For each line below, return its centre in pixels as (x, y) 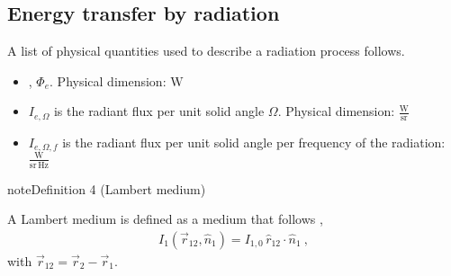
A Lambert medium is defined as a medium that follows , (165, 219)
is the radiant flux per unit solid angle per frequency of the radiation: (254, 142)
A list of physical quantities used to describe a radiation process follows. (206, 51)
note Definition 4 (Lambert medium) (107, 188)
